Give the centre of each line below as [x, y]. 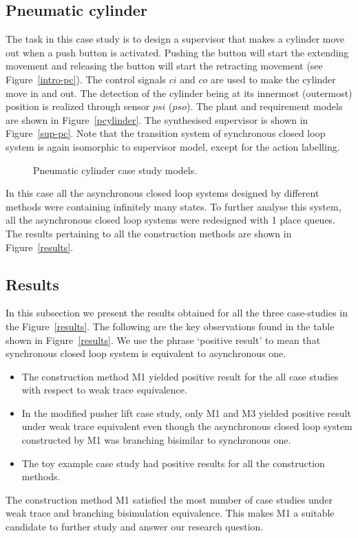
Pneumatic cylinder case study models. [115, 170]
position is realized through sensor [78, 106]
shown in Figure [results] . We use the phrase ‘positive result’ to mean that [163, 340]
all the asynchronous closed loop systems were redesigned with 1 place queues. [171, 220]
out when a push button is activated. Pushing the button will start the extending [177, 52]
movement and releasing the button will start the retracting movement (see [164, 66]
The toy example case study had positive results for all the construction [173, 463]
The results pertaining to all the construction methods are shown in [149, 233]
